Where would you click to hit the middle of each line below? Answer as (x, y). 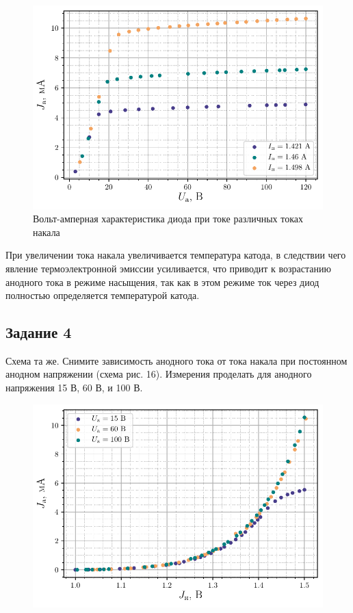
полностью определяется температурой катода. (103, 295)
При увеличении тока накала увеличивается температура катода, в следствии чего (176, 255)
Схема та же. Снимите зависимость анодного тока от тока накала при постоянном (176, 360)
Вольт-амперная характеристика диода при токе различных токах (168, 219)
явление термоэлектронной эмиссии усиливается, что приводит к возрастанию (168, 268)
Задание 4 (39, 332)
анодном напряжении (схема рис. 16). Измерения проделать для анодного (159, 374)
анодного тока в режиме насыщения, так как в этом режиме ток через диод (162, 282)
